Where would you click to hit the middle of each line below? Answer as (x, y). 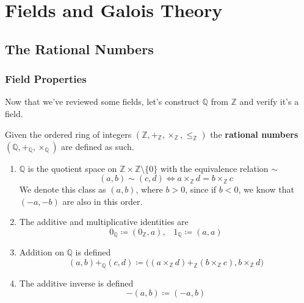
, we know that (266, 189)
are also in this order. (103, 201)
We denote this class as (63, 189)
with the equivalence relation (214, 168)
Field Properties (46, 79)
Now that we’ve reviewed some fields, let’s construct (102, 102)
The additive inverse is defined (76, 283)
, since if (201, 189)
